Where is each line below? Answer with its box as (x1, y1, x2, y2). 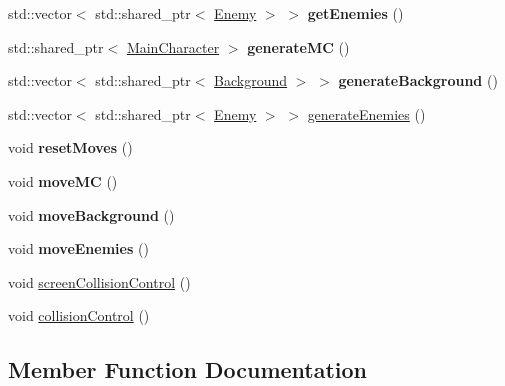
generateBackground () (338, 70, 498, 91)
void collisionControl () (8, 305, 150, 326)
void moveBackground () (8, 204, 175, 225)
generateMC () (247, 36, 350, 57)
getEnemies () (307, 3, 404, 23)
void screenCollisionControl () (8, 271, 191, 292)
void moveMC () (8, 170, 118, 191)
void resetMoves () (8, 137, 133, 158)
